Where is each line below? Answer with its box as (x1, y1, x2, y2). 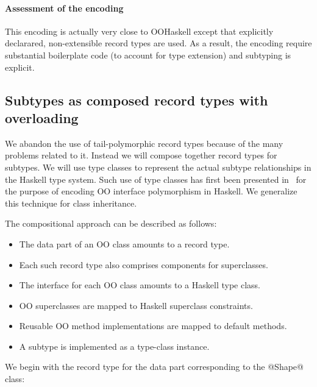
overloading (5, 108, 79, 127)
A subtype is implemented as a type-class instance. (19, 339, 210, 352)
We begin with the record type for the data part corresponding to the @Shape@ (5, 360, 304, 373)
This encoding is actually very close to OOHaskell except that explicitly (5, 24, 274, 37)
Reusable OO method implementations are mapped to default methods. (19, 319, 287, 332)
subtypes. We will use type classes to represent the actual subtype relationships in (5, 160, 312, 173)
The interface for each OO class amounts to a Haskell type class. (19, 279, 260, 291)
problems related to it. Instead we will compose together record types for (5, 149, 277, 162)
